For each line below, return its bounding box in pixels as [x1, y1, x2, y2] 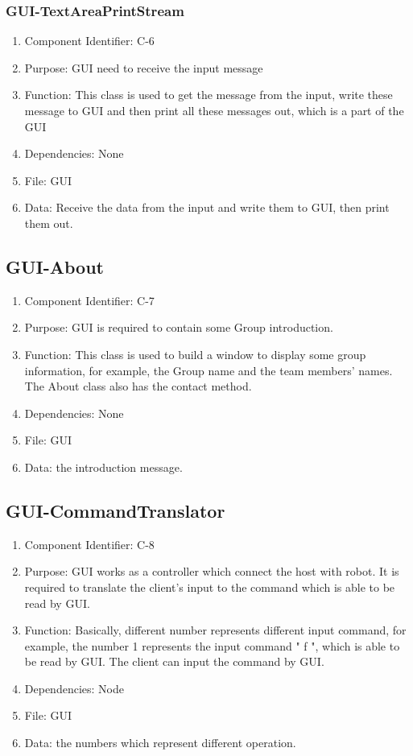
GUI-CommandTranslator [6, 498, 225, 523]
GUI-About [6, 254, 104, 279]
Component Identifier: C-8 [24, 535, 155, 552]
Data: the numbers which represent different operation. [24, 734, 296, 751]
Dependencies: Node [24, 680, 124, 696]
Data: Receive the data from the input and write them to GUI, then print [24, 199, 390, 216]
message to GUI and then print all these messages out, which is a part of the [24, 102, 404, 118]
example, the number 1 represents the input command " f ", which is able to [24, 637, 400, 654]
